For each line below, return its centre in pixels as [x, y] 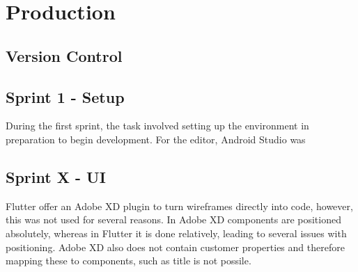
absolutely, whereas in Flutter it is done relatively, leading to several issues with [176, 233]
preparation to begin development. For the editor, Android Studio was [156, 139]
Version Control [64, 55]
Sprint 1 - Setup [65, 96]
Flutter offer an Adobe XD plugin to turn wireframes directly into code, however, [179, 206]
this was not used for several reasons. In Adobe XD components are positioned [173, 219]
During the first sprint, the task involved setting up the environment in [157, 126]
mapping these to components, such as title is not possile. [129, 261]
